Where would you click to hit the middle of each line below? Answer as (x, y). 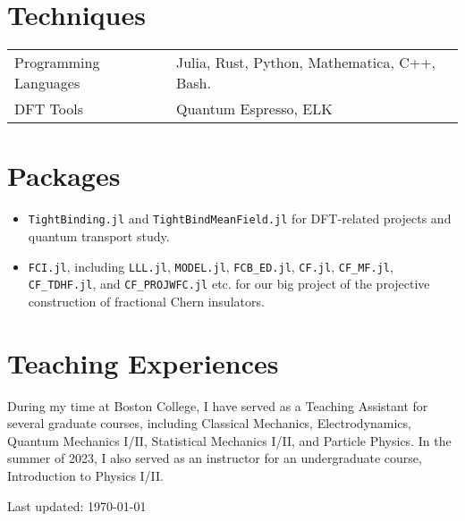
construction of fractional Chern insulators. (146, 301)
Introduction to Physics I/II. (86, 475)
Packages (64, 176)
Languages (47, 83)
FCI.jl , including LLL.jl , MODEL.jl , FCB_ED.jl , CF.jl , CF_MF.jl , (211, 266)
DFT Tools (49, 109)
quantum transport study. (99, 235)
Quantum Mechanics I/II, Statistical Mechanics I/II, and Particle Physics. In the (229, 440)
